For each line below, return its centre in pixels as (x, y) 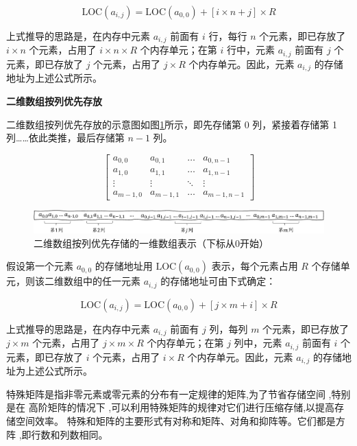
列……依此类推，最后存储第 (65, 138)
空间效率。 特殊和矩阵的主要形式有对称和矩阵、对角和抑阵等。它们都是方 (180, 421)
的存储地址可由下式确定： (218, 281)
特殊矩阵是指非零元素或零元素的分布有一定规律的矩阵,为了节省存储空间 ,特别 (178, 394)
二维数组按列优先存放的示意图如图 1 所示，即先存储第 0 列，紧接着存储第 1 (172, 124)
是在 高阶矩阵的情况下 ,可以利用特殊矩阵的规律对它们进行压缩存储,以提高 (171, 407)
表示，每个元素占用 (255, 266)
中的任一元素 (111, 281)
